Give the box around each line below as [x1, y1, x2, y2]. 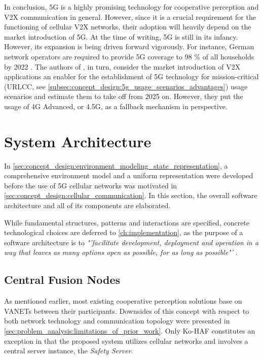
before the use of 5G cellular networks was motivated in [4, 180, 177, 190]
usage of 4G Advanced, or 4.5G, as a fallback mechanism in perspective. [4, 101, 228, 111]
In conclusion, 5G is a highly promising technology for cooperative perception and [4, 2, 259, 12]
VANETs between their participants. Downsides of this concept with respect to [4, 305, 249, 316]
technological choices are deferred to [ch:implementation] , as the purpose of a [4, 227, 243, 238]
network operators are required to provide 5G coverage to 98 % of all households [4, 51, 254, 61]
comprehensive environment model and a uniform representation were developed [4, 170, 253, 181]
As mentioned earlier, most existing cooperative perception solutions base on [4, 296, 242, 306]
